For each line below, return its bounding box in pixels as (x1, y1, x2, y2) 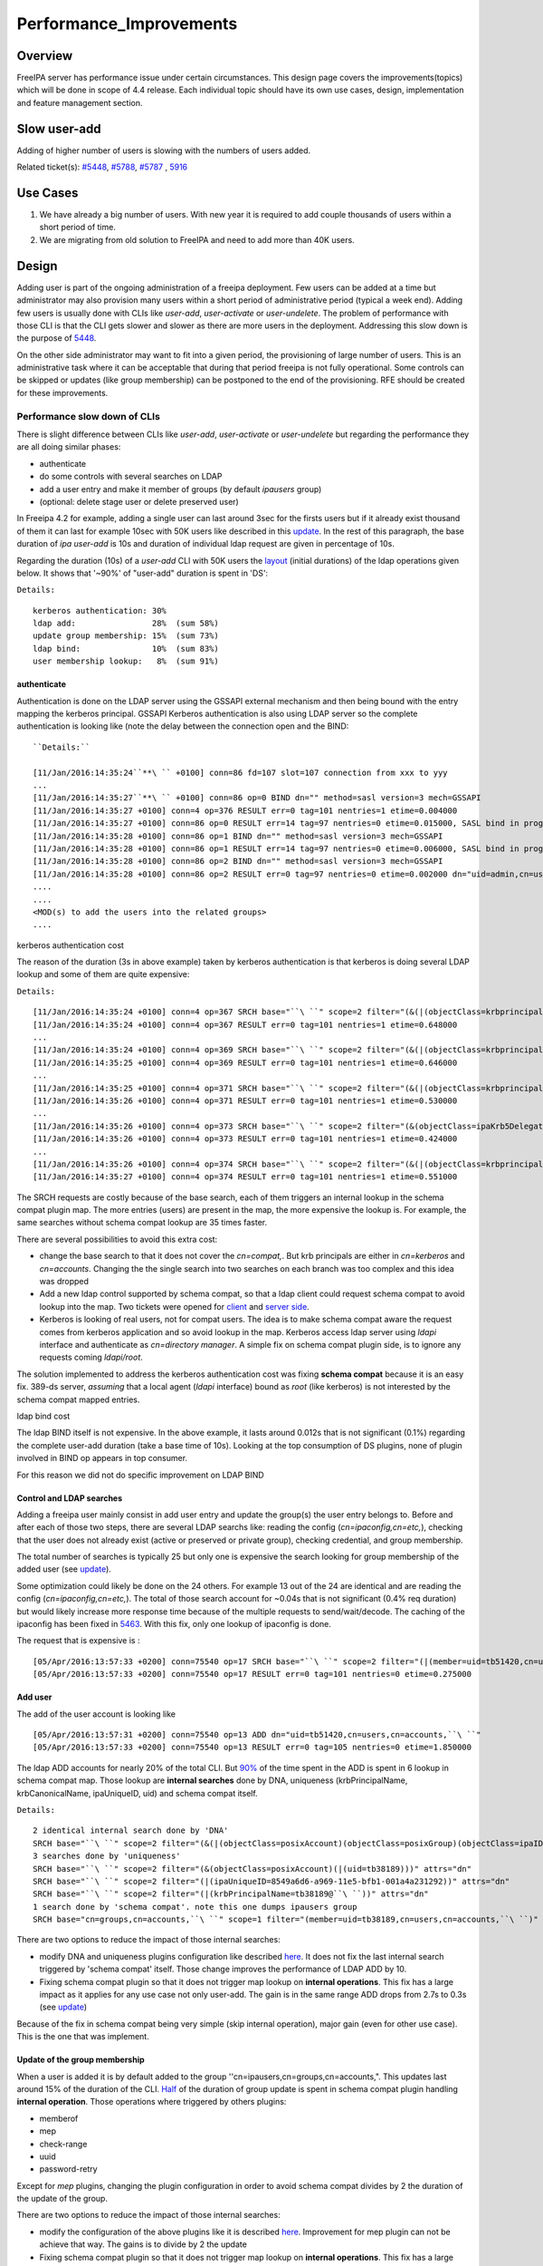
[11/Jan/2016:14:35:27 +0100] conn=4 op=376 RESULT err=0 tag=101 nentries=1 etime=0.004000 (33, 805, 458, 816)
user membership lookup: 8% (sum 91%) (33, 656, 219, 666)
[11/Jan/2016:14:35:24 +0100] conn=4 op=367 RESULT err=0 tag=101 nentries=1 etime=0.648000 (33, 1020, 458, 1030)
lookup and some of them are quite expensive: (16, 969, 190, 980)
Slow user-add (16, 121, 101, 136)
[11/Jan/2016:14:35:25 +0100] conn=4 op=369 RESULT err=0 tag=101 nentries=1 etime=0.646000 (33, 1057, 458, 1068)
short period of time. (39, 222, 117, 233)
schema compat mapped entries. (16, 1394, 140, 1405)
